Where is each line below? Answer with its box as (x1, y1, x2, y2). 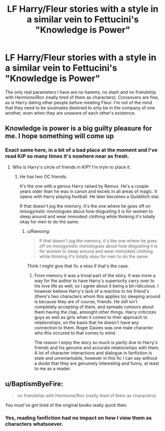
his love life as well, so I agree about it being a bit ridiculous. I (34, 283, 159, 288)
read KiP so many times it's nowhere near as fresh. (5, 153, 130, 160)
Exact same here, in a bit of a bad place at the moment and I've (5, 146, 158, 153)
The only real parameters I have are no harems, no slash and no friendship (5, 89, 156, 95)
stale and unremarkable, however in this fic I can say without (34, 355, 158, 361)
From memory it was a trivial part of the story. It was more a (34, 272, 156, 278)
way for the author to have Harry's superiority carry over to (34, 278, 155, 284)
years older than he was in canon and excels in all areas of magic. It (19, 188, 158, 194)
